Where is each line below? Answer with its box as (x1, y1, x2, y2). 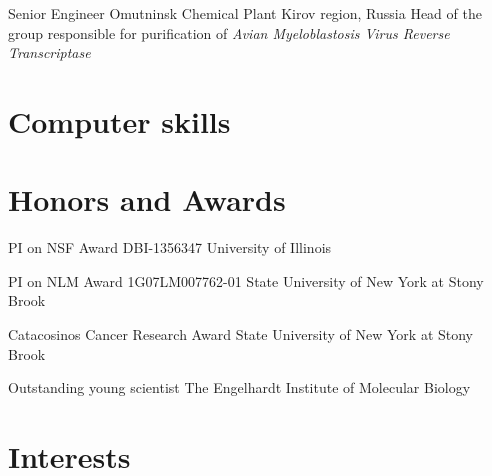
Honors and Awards (8, 179, 286, 220)
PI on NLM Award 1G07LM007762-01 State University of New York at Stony (8, 270, 484, 291)
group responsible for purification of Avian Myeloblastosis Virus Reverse (8, 22, 450, 43)
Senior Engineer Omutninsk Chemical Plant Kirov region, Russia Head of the (8, 3, 482, 23)
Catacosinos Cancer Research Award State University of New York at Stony (8, 324, 474, 345)
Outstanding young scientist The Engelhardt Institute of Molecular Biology (8, 377, 471, 398)
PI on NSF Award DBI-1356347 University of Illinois (8, 237, 332, 258)
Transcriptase (8, 42, 91, 63)
